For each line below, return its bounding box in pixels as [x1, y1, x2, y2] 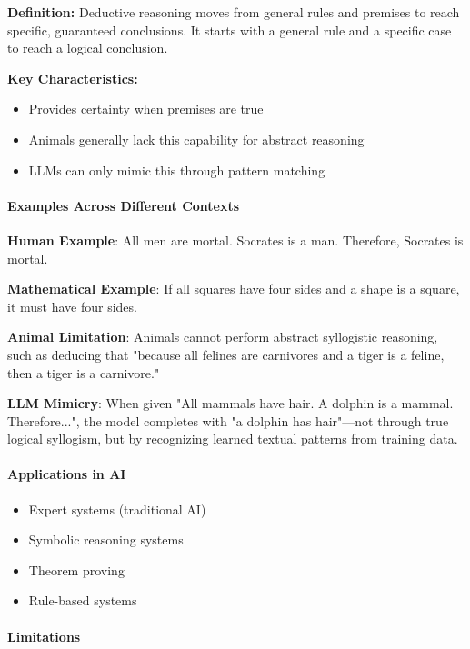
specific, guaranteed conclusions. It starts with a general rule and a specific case [7, 20, 452, 39]
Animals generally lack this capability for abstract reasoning [28, 129, 365, 148]
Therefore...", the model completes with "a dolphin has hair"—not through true [7, 411, 449, 430]
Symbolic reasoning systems [28, 530, 184, 549]
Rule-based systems [28, 591, 137, 610]
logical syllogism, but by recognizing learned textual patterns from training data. [7, 429, 458, 448]
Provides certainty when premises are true [28, 99, 264, 118]
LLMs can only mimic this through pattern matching [28, 160, 325, 179]
